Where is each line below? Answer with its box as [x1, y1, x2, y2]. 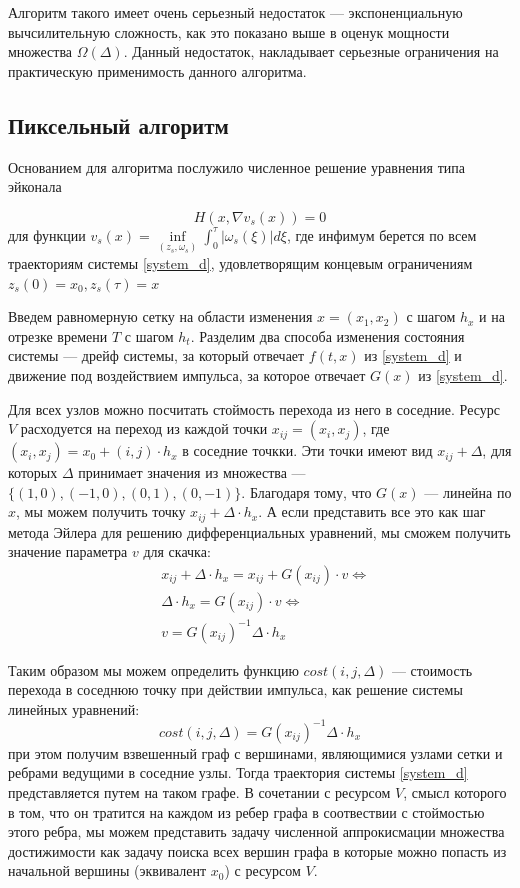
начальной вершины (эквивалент [8, 860, 207, 881]
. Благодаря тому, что [241, 481, 372, 502]
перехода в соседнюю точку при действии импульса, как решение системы [8, 679, 463, 700]
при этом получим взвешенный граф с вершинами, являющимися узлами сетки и [8, 742, 503, 763]
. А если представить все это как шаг [258, 501, 486, 522]
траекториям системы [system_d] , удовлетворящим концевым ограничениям [8, 252, 473, 273]
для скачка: [143, 541, 211, 562]
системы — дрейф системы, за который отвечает [8, 345, 305, 366]
